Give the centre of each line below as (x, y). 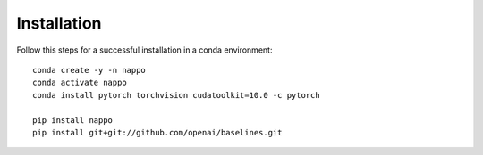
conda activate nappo (80, 83)
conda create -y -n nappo (89, 70)
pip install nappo (73, 120)
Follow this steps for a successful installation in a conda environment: (144, 50)
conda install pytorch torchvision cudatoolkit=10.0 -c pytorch (177, 95)
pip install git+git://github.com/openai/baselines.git (157, 132)
